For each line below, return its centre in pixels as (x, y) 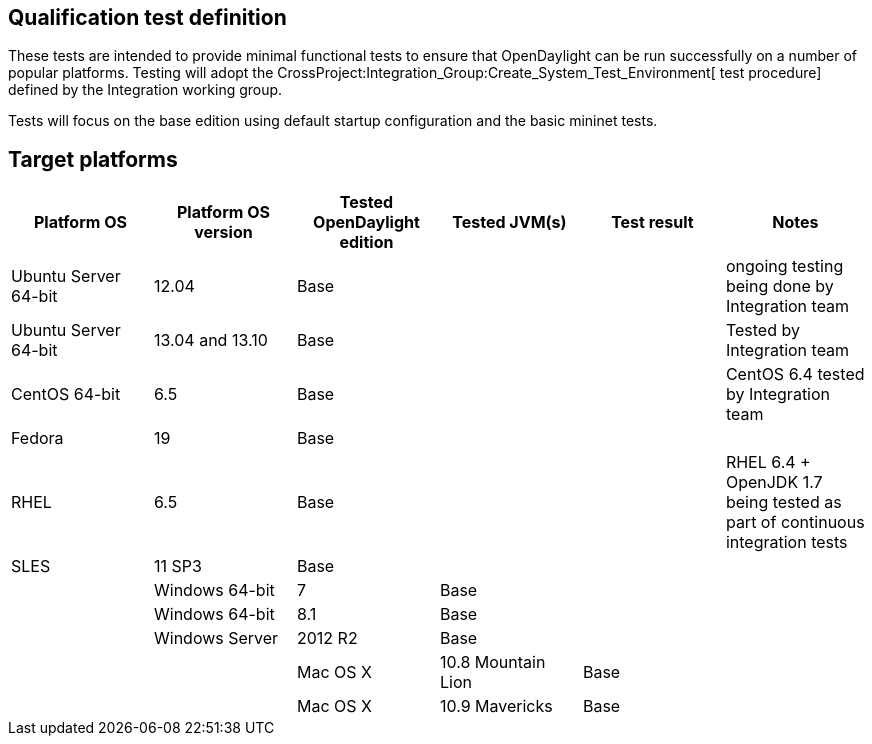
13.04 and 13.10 (210, 340)
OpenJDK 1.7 (774, 482)
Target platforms (93, 159)
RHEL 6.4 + (768, 462)
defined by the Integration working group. (145, 90)
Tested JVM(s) (509, 222)
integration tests (786, 542)
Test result (652, 222)
